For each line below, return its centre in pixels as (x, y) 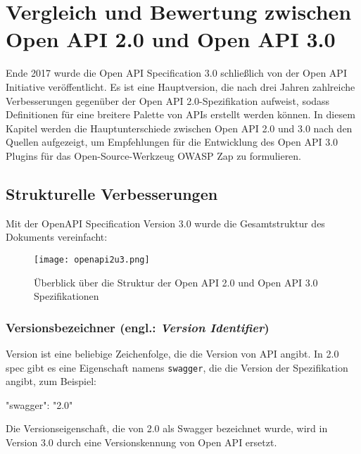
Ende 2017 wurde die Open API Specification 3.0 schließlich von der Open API (176, 73)
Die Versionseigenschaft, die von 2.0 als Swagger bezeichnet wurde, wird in (167, 428)
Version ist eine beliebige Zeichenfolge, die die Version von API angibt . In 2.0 (172, 353)
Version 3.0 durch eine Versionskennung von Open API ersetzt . (141, 442)
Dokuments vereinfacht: (57, 237)
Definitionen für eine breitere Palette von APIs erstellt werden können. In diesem (180, 114)
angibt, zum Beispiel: (51, 381)
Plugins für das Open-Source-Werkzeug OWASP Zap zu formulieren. (154, 155)
